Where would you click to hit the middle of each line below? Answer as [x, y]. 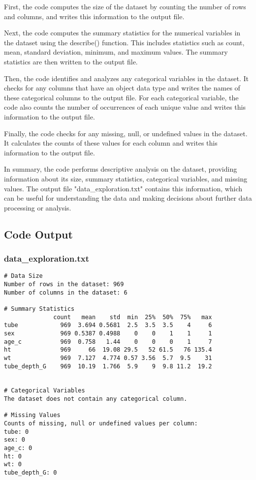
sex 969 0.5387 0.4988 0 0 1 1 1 [108, 333]
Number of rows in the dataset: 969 [64, 284]
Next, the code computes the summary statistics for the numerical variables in [122, 33]
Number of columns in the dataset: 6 [66, 292]
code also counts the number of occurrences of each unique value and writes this [125, 107]
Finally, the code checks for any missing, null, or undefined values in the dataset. [126, 133]
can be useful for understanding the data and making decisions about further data [128, 198]
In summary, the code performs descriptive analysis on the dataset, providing [121, 169]
